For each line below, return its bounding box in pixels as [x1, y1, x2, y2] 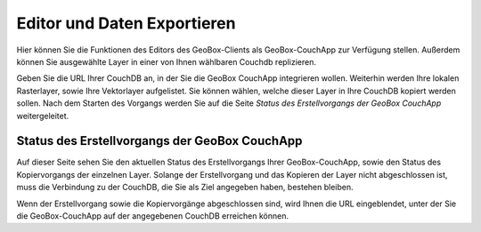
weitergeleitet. [16, 110, 69, 121]
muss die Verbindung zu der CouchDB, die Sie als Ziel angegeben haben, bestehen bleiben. [16, 182, 354, 193]
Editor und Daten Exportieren [16, 13, 236, 33]
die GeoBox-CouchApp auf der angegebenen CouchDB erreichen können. [16, 210, 289, 221]
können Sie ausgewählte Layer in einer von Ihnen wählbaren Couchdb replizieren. [16, 56, 316, 67]
